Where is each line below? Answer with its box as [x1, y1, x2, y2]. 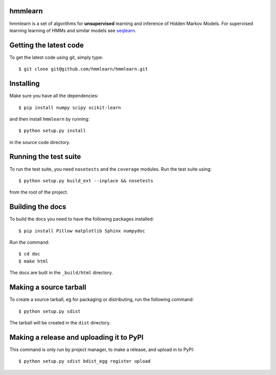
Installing [9, 79, 40, 88]
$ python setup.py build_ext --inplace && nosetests [18, 178, 153, 183]
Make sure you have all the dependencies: [9, 92, 99, 99]
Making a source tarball [9, 283, 86, 292]
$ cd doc [18, 251, 40, 257]
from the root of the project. [9, 189, 68, 195]
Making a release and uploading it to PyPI [9, 333, 144, 342]
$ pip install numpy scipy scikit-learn [18, 105, 121, 110]
